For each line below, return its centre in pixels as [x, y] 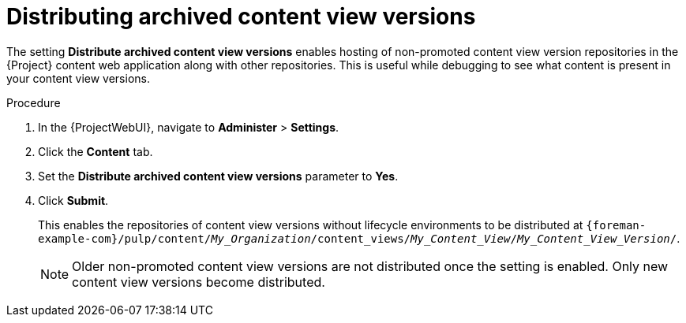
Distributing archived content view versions [241, 17]
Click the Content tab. [96, 151]
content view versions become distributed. [199, 282]
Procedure [34, 102]
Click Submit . [73, 200]
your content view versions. [78, 78]
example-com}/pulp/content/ [125, 238]
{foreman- [616, 225]
